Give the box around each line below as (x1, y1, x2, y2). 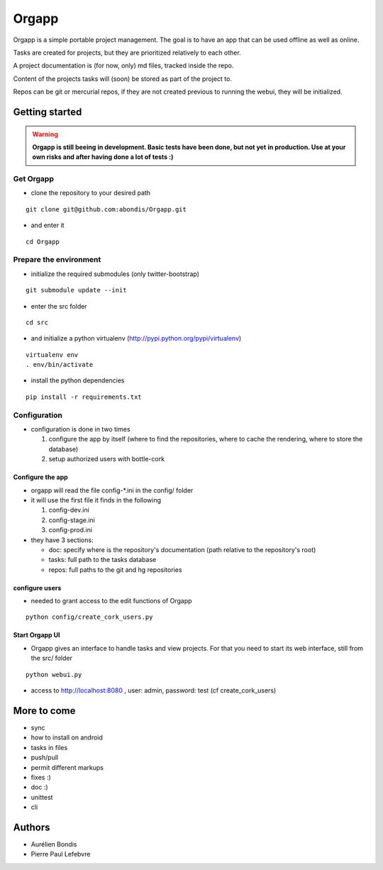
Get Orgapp (13, 174, 55, 184)
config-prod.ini (48, 526, 92, 534)
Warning (32, 130, 58, 138)
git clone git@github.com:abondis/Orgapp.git (26, 205, 187, 213)
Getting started (13, 106, 82, 118)
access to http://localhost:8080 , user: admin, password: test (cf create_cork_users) (30, 686, 277, 695)
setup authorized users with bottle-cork (48, 455, 165, 463)
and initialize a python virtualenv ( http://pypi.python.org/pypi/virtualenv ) (30, 334, 242, 343)
